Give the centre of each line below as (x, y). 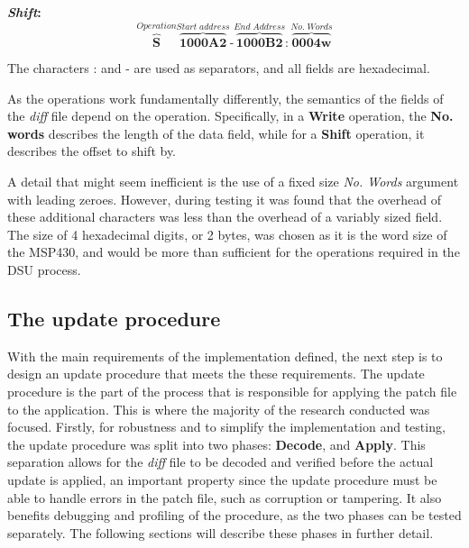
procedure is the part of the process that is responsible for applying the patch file (232, 391)
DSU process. (44, 269)
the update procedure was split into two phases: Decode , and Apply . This (216, 444)
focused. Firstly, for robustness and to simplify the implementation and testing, (226, 427)
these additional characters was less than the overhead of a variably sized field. (225, 217)
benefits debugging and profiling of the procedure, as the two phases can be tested (234, 515)
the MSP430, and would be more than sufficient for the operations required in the (234, 252)
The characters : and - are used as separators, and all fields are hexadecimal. (219, 68)
